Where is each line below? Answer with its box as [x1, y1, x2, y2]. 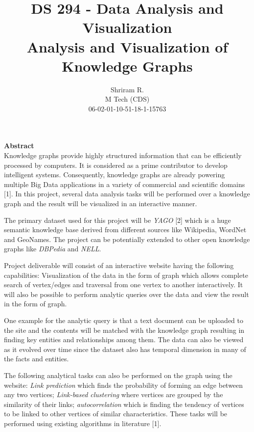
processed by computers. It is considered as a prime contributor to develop [4, 160, 228, 170]
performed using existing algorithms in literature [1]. [4, 418, 162, 428]
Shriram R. [111, 84, 144, 94]
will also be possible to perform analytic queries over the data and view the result [4, 289, 249, 299]
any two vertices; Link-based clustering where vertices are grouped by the [4, 389, 223, 400]
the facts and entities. [4, 353, 69, 364]
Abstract [4, 140, 34, 151]
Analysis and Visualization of [26, 36, 228, 56]
